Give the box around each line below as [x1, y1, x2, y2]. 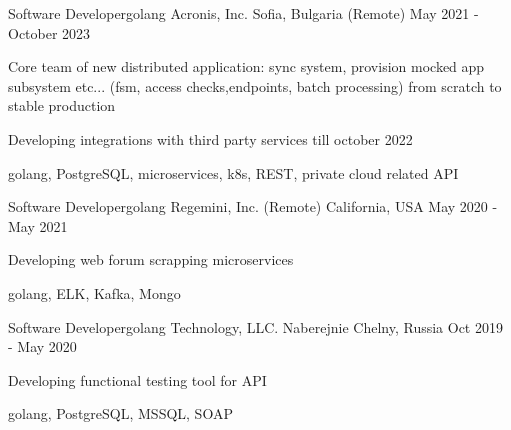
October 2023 [8, 22, 91, 43]
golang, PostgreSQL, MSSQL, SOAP [8, 403, 233, 424]
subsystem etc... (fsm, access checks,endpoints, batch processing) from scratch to [8, 75, 502, 96]
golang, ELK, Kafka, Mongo [8, 282, 181, 303]
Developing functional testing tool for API [8, 369, 267, 390]
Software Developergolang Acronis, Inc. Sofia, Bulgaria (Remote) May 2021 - [8, 3, 479, 23]
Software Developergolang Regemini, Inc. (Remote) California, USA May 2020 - [8, 196, 498, 217]
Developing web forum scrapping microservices [8, 249, 294, 270]
